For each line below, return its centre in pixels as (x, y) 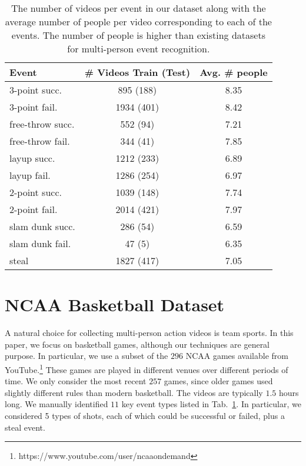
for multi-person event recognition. (139, 49)
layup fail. (30, 175)
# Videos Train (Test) (137, 72)
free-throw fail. (40, 141)
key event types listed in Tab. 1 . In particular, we (211, 404)
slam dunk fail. (40, 243)
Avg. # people (234, 72)
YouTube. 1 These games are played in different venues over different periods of (147, 368)
